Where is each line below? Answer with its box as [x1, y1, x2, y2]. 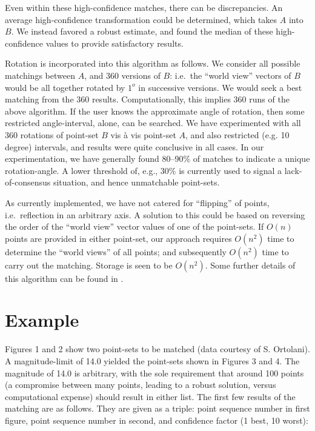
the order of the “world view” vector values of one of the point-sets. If [5, 220, 264, 233]
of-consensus [5, 176, 51, 189]
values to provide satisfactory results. [45, 36, 184, 49]
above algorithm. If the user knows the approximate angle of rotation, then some [5, 104, 305, 117]
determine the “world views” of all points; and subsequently [5, 245, 227, 258]
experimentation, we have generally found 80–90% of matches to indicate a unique [5, 152, 310, 165]
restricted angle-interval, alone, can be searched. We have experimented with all [5, 116, 301, 129]
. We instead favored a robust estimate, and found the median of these [11, 25, 273, 38]
